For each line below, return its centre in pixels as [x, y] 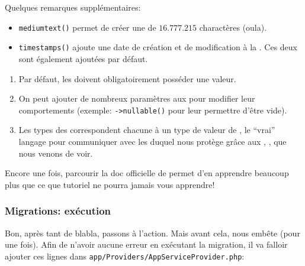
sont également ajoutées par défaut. [83, 58]
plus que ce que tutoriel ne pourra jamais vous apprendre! [110, 184]
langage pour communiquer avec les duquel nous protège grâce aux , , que [152, 141]
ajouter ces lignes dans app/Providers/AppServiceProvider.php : [125, 256]
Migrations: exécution [58, 211]
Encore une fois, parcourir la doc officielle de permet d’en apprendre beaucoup [147, 173]
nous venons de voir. [56, 153]
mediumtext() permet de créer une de [87, 27]
